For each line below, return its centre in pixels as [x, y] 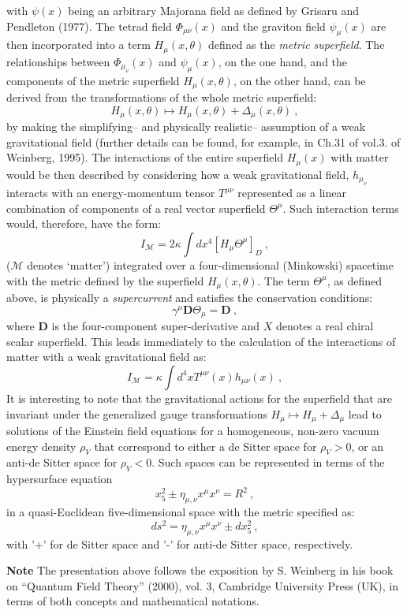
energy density [41, 446]
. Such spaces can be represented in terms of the [268, 462]
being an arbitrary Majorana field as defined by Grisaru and [214, 10]
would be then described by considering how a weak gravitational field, [178, 174]
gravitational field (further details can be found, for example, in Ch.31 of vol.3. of [203, 141]
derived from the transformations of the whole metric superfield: [162, 97]
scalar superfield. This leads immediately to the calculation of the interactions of [201, 341]
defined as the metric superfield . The [296, 45]
